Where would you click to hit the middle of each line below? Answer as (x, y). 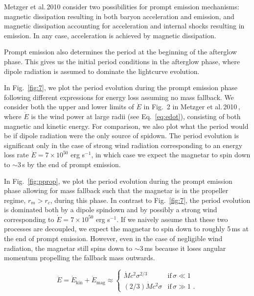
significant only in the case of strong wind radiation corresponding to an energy (123, 145)
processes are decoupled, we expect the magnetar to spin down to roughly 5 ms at (126, 229)
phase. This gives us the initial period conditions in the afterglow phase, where (122, 61)
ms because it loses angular (185, 248)
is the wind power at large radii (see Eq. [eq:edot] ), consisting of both (136, 116)
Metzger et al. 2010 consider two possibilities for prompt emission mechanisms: (122, 6)
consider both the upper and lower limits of (69, 107)
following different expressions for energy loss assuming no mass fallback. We (119, 97)
